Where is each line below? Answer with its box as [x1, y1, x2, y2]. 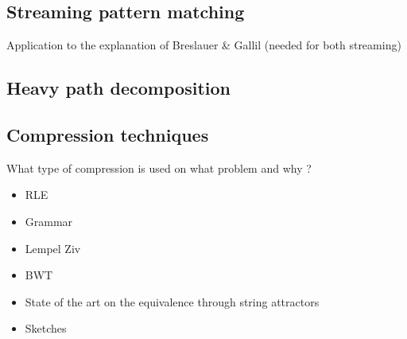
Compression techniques [6, 122, 209, 146]
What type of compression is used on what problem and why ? [6, 159, 312, 176]
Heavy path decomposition [6, 76, 231, 100]
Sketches [25, 320, 67, 337]
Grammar [25, 212, 73, 229]
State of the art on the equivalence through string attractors [25, 293, 320, 310]
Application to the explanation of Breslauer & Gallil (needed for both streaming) [6, 37, 401, 53]
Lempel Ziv [25, 240, 81, 256]
